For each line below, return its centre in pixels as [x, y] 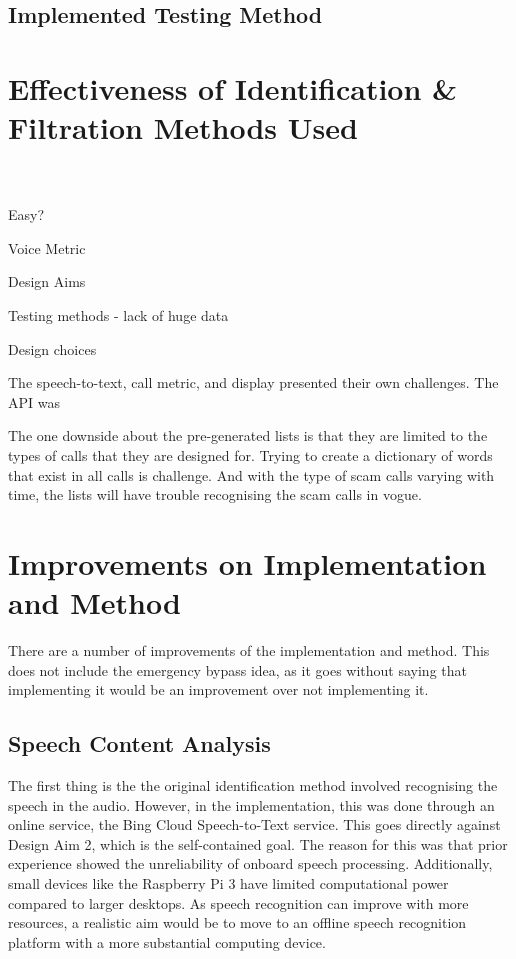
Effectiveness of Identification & [233, 87]
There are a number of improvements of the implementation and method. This [249, 650]
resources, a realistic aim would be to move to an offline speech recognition [237, 922]
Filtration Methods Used [183, 127]
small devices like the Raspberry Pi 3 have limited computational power [228, 883]
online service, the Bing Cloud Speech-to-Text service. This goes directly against [254, 824]
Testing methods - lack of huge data [118, 315]
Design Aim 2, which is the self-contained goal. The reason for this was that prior [258, 843]
